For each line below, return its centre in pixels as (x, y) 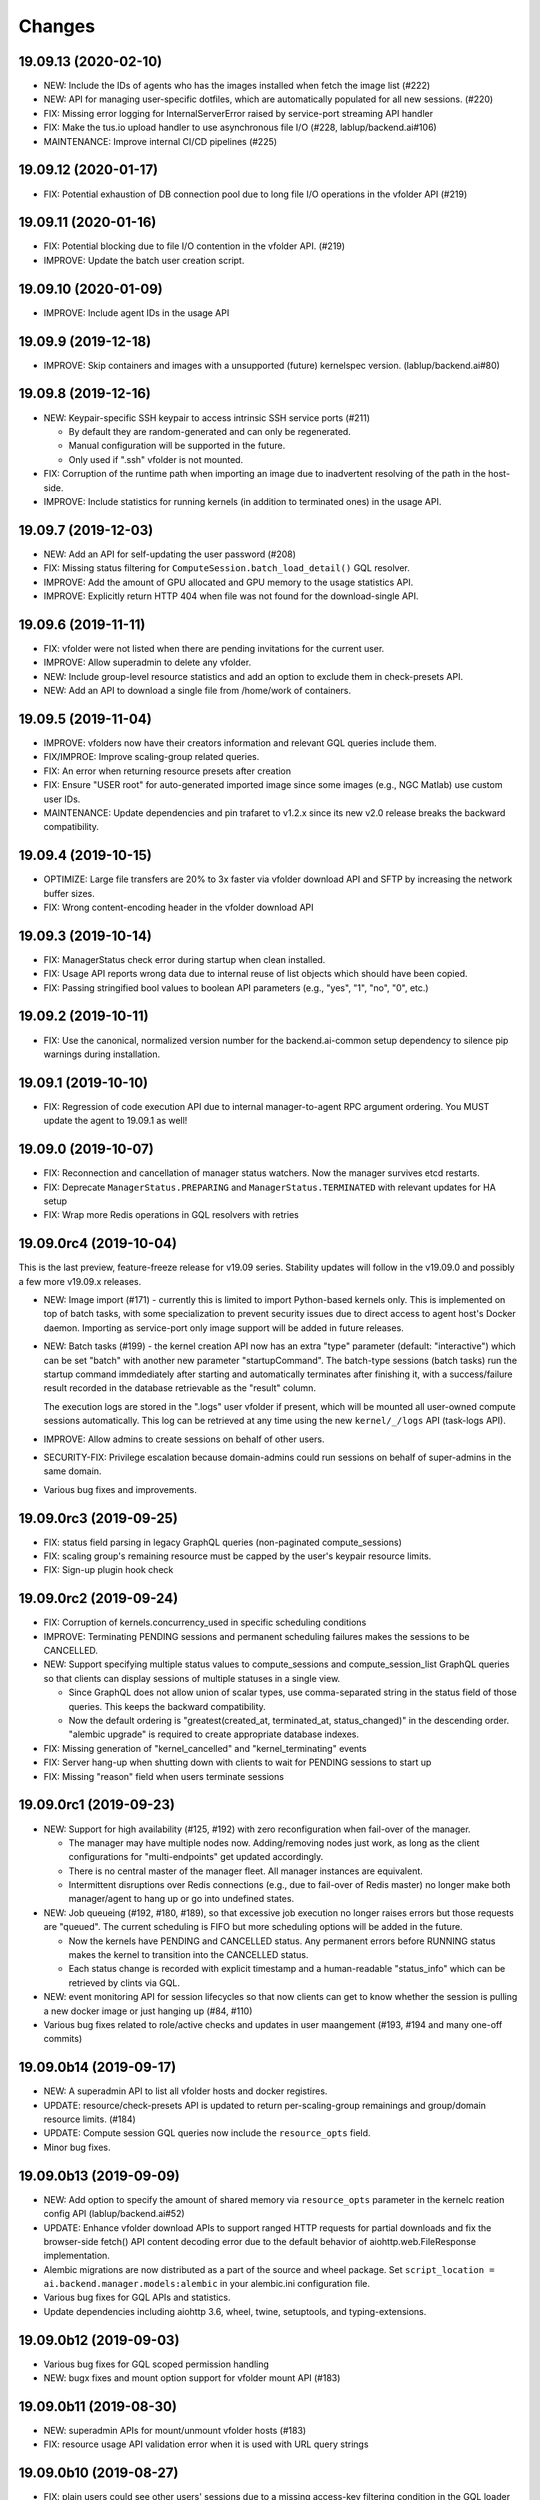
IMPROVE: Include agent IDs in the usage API (136, 312)
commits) (63, 2039)
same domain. (72, 1471)
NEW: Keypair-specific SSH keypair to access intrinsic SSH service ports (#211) (206, 417)
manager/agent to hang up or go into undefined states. (181, 1899)
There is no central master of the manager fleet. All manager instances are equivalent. (246, 1871)
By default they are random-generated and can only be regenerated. (210, 431)
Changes (56, 26)
